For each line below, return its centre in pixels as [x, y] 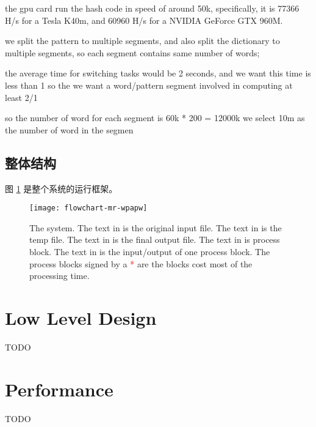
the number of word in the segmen [69, 129]
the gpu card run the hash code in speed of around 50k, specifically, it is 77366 [152, 8]
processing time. [59, 276]
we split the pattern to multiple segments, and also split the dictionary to [142, 41]
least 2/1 [21, 97]
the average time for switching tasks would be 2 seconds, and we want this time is [158, 73]
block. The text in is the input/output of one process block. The [150, 251]
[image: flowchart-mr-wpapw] [88, 208]
